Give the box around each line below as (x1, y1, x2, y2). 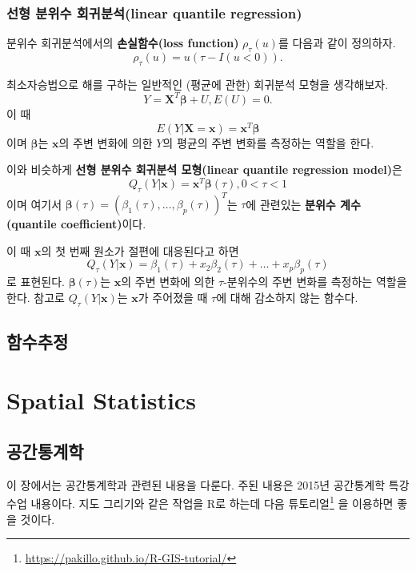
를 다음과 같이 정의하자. (278, 34, 396, 51)
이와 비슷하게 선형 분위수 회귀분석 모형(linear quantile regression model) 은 (6, 161, 402, 178)
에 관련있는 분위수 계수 (246, 195, 361, 212)
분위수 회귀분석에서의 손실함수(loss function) (6, 34, 239, 51)
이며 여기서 (6, 195, 62, 212)
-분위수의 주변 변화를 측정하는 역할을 (223, 273, 407, 290)
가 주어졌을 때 (138, 288, 208, 305)
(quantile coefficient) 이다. (6, 216, 146, 232)
